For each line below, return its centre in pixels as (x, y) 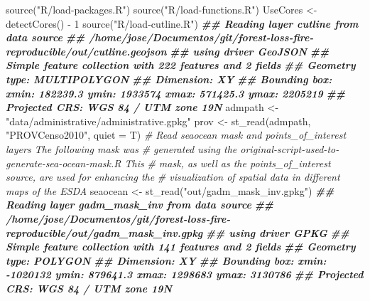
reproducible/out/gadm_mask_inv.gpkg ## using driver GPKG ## (178, 232)
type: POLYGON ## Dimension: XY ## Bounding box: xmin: (166, 260)
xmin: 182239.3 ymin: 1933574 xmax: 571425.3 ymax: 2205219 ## (175, 93)
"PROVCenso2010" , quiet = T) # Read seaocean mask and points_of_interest (176, 135)
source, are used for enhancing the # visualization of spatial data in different (173, 177)
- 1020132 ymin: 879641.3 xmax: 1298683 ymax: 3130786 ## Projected (185, 274)
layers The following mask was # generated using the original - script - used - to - (173, 148)
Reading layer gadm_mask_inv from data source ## (140, 205)
